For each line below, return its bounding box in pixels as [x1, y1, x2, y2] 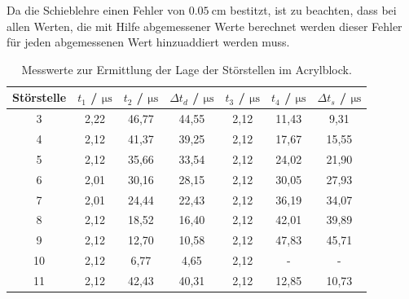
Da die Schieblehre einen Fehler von [7, 2, 186, 18]
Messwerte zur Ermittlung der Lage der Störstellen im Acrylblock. [21, 60, 352, 77]
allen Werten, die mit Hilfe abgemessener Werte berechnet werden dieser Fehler [7, 17, 402, 34]
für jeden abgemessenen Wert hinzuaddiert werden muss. [7, 33, 290, 51]
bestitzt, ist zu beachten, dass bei [230, 2, 397, 18]
